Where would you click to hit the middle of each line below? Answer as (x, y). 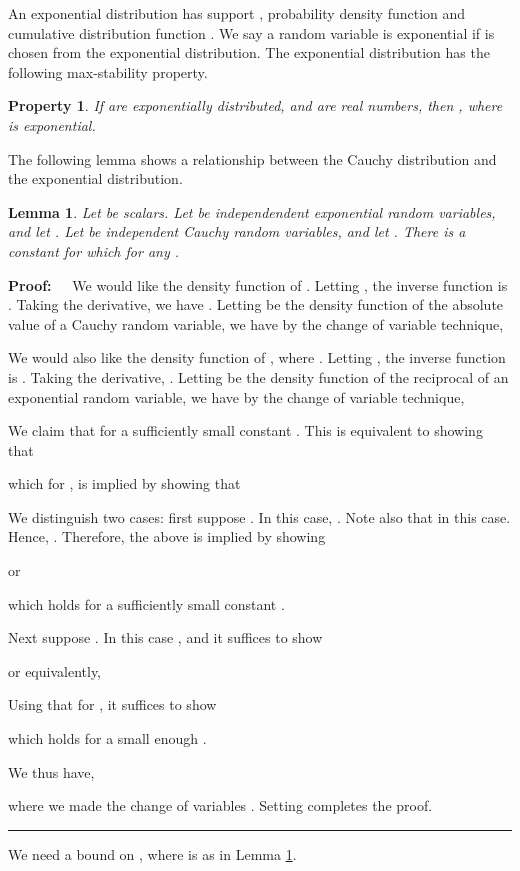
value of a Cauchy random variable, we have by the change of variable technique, (256, 323)
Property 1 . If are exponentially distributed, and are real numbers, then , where (255, 105)
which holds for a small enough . (107, 738)
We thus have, (51, 771)
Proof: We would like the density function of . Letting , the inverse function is (258, 284)
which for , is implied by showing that (124, 483)
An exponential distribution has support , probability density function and (237, 13)
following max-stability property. (108, 71)
